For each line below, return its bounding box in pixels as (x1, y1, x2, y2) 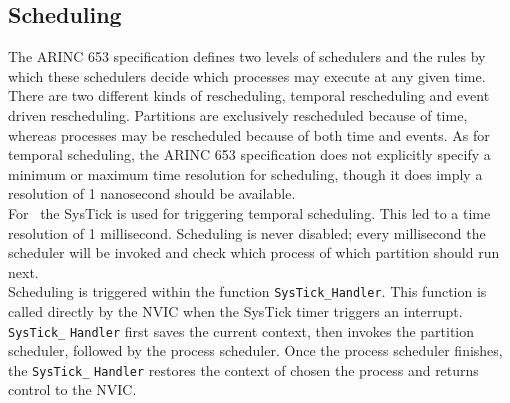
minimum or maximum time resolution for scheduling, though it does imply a (8, 163, 483, 184)
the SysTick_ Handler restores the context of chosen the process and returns (8, 359, 479, 380)
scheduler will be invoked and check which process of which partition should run (8, 242, 500, 263)
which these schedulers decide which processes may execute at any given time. (8, 65, 486, 86)
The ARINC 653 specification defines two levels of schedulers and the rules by (8, 46, 486, 67)
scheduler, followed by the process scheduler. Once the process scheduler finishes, (8, 340, 503, 361)
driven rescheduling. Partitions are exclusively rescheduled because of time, (8, 104, 468, 125)
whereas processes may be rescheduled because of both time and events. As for (8, 124, 490, 145)
